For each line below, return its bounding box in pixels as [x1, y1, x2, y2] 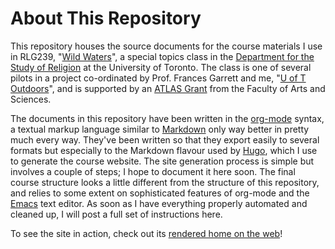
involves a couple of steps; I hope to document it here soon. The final [10, 165, 296, 177]
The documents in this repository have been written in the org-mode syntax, [10, 112, 325, 124]
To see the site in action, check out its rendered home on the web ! [10, 227, 283, 239]
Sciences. [10, 93, 52, 105]
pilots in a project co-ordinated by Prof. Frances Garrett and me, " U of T [10, 72, 307, 84]
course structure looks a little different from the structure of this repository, [10, 176, 320, 188]
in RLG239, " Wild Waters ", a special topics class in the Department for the [10, 50, 315, 62]
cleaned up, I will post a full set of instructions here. [10, 208, 223, 220]
